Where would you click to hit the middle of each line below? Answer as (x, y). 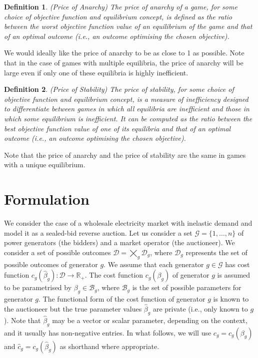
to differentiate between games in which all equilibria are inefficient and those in (127, 109)
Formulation (47, 199)
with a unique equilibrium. (45, 165)
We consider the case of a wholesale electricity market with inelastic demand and (128, 223)
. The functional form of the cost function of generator (122, 299)
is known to (231, 299)
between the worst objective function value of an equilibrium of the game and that (128, 26)
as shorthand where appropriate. (109, 346)
